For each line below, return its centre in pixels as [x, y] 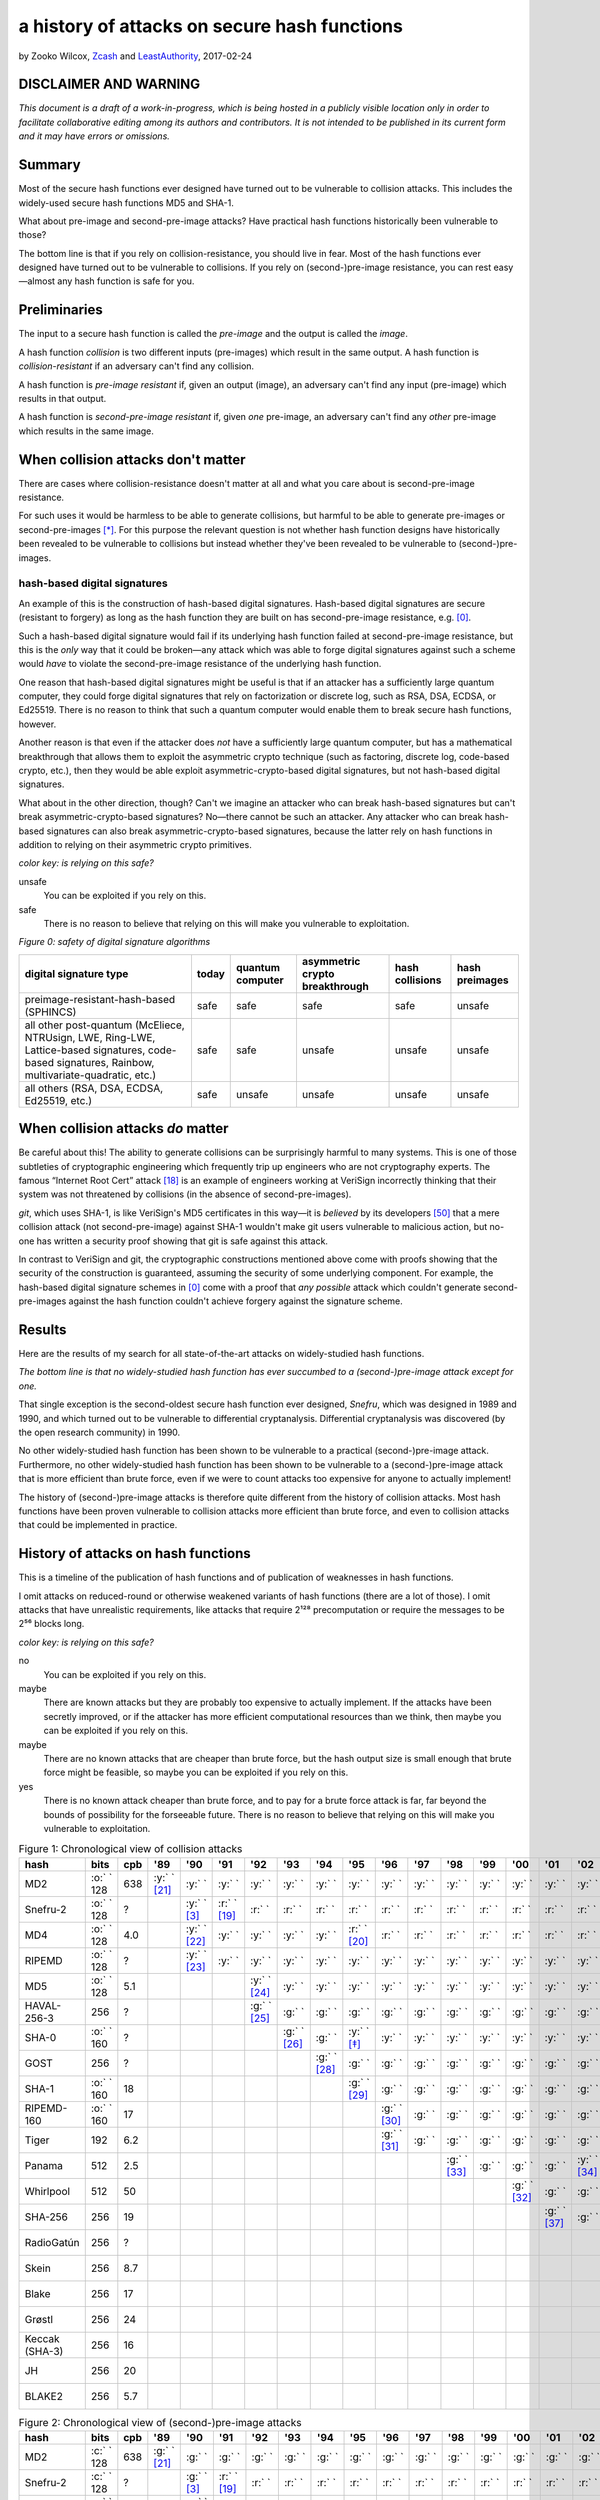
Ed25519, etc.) [58, 1100]
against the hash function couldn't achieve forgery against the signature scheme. [236, 1301]
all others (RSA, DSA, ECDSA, [94, 1088]
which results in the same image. [86, 431]
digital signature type [76, 973]
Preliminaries [61, 310]
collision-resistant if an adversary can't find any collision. [136, 366]
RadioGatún [52, 2242]
